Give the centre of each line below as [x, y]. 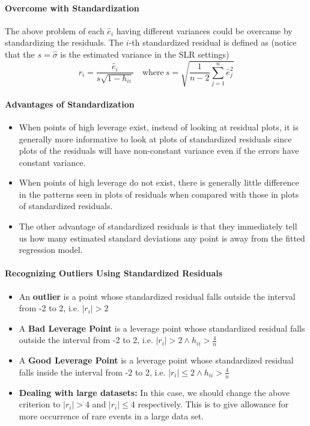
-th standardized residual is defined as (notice [213, 42]
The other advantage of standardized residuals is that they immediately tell [158, 226]
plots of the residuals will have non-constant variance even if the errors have [159, 151]
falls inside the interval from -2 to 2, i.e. [92, 372]
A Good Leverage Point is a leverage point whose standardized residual [156, 360]
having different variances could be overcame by [204, 30]
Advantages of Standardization [70, 104]
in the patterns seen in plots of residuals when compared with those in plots [159, 194]
